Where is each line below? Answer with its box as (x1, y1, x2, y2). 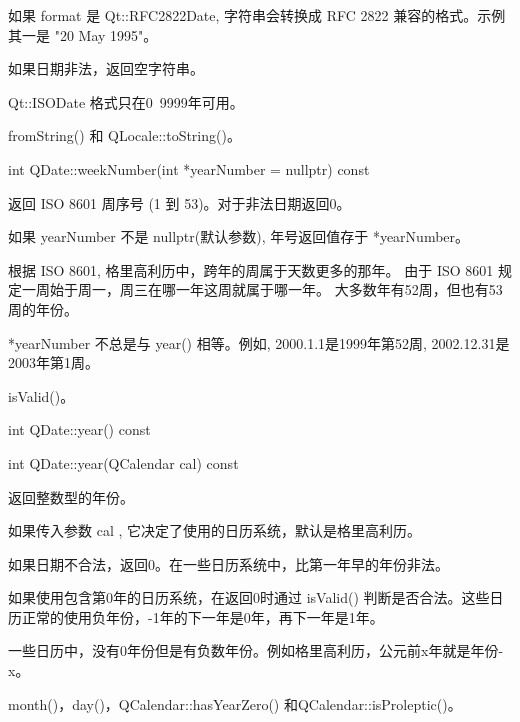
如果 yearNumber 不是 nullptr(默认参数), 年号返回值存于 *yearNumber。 (8, 226, 470, 247)
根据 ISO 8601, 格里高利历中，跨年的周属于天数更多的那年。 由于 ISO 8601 (8, 259, 494, 280)
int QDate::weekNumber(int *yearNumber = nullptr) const (8, 158, 370, 179)
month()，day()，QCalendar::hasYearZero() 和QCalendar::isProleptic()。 (8, 693, 462, 714)
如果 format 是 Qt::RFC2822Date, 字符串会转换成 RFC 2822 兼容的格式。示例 (8, 5, 506, 25)
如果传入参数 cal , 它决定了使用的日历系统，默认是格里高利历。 (8, 520, 421, 541)
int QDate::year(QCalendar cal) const (8, 452, 239, 473)
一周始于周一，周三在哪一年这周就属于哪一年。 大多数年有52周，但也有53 (21, 279, 503, 300)
